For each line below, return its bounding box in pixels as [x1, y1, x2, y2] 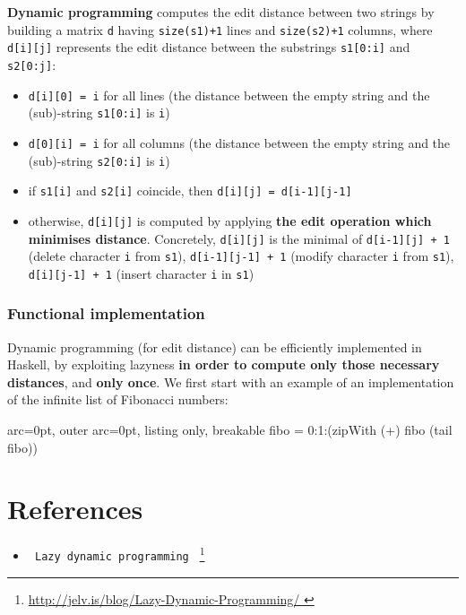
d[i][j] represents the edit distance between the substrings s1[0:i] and [7, 38, 410, 56]
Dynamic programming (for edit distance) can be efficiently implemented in [7, 337, 422, 356]
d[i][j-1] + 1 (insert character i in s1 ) [28, 264, 255, 282]
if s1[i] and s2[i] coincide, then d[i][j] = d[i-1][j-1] [28, 181, 352, 200]
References [7, 490, 143, 527]
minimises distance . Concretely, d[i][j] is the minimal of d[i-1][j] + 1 [28, 229, 450, 247]
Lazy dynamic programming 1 [34, 543, 205, 564]
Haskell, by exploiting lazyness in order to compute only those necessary [7, 355, 440, 374]
